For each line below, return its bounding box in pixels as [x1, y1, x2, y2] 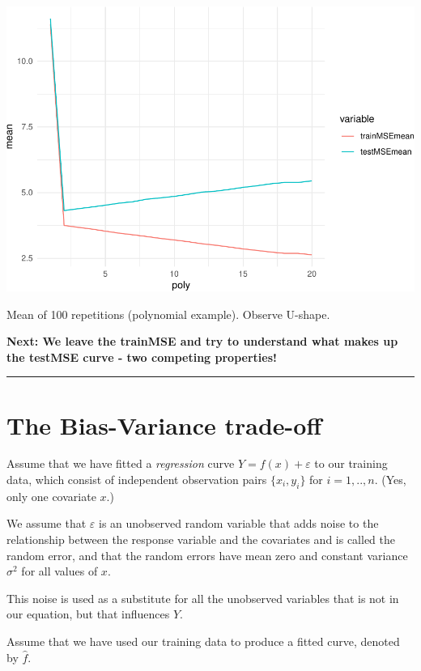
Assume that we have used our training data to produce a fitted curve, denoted [6, 632, 400, 649]
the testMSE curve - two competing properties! [6, 348, 277, 365]
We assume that [6, 515, 87, 532]
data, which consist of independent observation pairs [6, 471, 267, 488]
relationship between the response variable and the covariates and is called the [6, 531, 396, 548]
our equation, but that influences [6, 605, 170, 622]
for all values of [21, 563, 98, 580]
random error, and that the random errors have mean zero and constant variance [6, 546, 408, 563]
